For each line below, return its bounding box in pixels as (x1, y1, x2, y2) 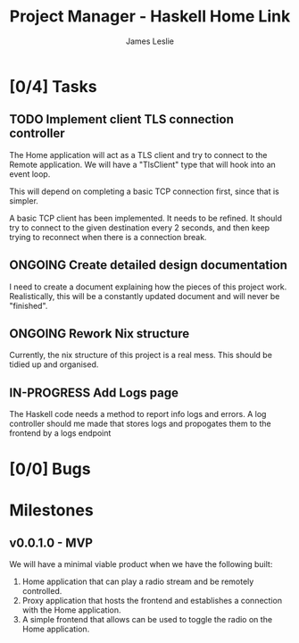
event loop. (9, 168, 51, 180)
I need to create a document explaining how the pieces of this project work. (9, 281, 287, 292)
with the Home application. (21, 605, 122, 615)
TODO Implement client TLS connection (9, 112, 234, 127)
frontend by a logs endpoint (9, 428, 112, 438)
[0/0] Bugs (9, 459, 91, 480)
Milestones (9, 500, 94, 520)
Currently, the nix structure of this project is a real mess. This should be (9, 350, 272, 361)
